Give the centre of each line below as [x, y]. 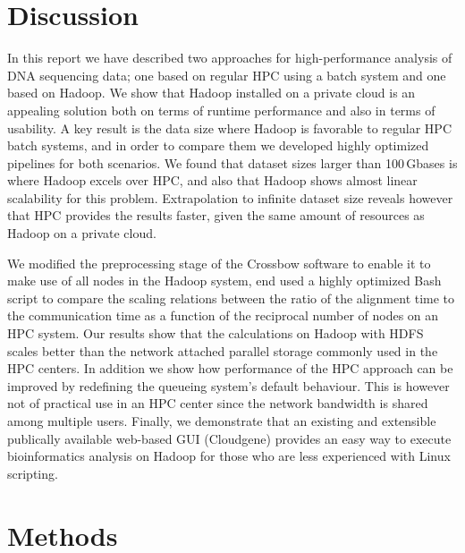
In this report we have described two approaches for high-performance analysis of [230, 58]
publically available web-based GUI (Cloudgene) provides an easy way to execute [229, 438]
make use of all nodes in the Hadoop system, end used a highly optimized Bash [224, 281]
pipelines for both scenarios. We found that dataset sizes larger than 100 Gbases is [232, 162]
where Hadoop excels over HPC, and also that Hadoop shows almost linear [212, 180]
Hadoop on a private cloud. [82, 233]
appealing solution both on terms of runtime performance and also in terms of [221, 110]
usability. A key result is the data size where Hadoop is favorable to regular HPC [229, 128]
